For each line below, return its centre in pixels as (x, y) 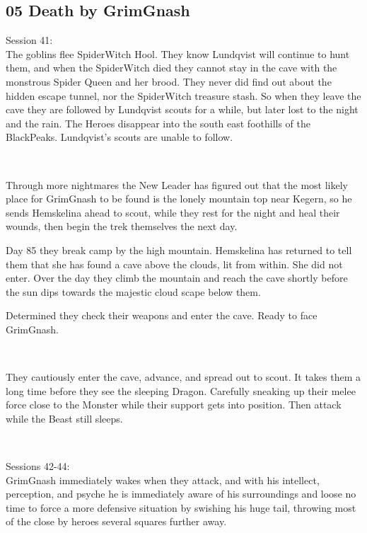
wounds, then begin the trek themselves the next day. (122, 226)
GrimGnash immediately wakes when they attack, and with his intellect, (163, 480)
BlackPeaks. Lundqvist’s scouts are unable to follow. (120, 137)
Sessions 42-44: (38, 466)
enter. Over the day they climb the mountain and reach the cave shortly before (177, 278)
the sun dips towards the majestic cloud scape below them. (133, 291)
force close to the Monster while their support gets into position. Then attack (174, 405)
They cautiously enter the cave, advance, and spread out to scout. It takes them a (183, 377)
